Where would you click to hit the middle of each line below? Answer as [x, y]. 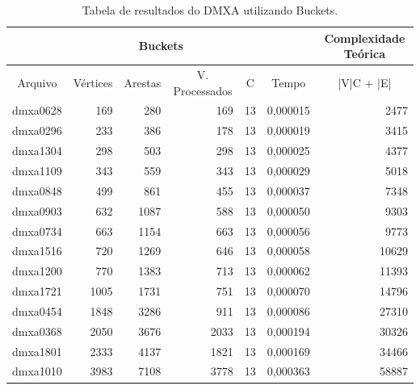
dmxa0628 [37, 110]
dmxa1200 [37, 271]
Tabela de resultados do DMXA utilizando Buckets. [210, 10]
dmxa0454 [37, 310]
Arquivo [37, 82]
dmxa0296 [37, 130]
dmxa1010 [37, 371]
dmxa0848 [37, 190]
